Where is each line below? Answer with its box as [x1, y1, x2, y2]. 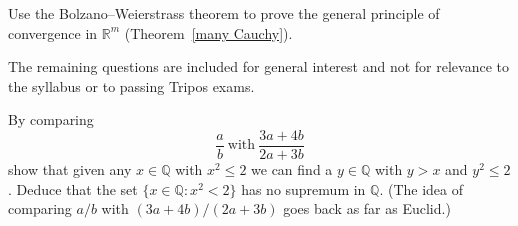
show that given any [8, 159, 132, 180]
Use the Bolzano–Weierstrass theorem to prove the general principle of [8, 3, 440, 23]
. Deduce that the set [8, 178, 138, 199]
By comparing [8, 109, 94, 130]
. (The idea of [379, 178, 463, 199]
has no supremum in [241, 178, 366, 199]
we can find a [251, 159, 333, 180]
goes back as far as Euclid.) [283, 198, 451, 219]
